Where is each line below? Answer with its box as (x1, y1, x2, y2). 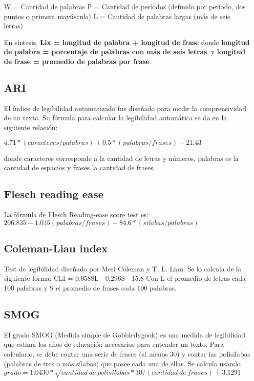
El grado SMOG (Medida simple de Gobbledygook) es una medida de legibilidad (4, 329, 246, 339)
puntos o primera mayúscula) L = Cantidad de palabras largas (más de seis (4, 11, 230, 21)
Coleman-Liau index (4, 240, 108, 255)
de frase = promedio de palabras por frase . (4, 56, 151, 66)
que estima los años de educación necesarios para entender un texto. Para (4, 339, 224, 349)
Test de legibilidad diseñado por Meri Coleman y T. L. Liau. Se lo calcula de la (4, 263, 241, 273)
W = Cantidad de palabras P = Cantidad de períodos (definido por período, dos (4, 1, 246, 11)
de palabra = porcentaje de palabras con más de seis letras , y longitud (4, 46, 246, 57)
